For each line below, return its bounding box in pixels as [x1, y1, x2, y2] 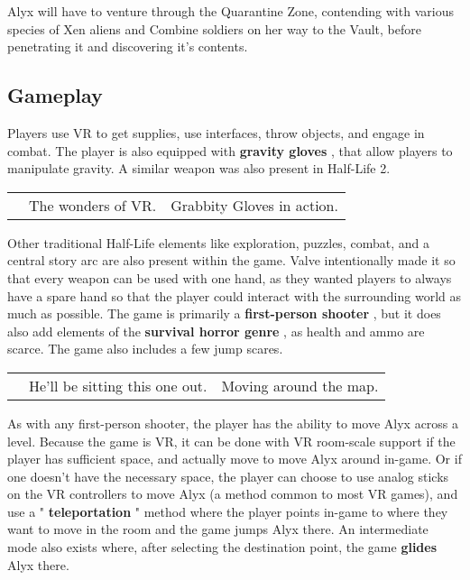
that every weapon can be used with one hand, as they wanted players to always [7, 268, 452, 287]
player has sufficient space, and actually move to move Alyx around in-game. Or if [7, 449, 462, 468]
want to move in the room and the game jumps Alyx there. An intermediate [7, 520, 429, 539]
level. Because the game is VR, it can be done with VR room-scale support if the [7, 431, 456, 450]
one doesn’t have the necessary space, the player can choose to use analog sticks [7, 466, 449, 485]
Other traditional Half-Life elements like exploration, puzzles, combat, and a [7, 233, 429, 252]
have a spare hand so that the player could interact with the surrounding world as [7, 286, 462, 305]
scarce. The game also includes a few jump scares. [7, 339, 283, 358]
